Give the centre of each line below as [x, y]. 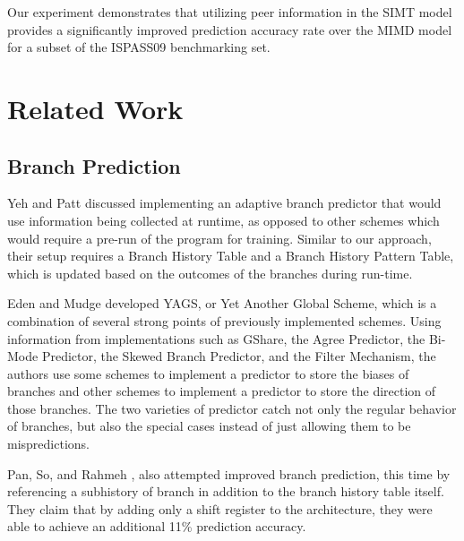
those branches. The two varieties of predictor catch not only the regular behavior [232, 408]
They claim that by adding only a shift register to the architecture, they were [220, 508]
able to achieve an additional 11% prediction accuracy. [157, 526]
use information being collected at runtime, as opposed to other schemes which [223, 220]
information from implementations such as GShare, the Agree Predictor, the [216, 338]
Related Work [95, 108]
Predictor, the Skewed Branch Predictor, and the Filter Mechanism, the [239, 356]
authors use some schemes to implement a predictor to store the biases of [208, 373]
